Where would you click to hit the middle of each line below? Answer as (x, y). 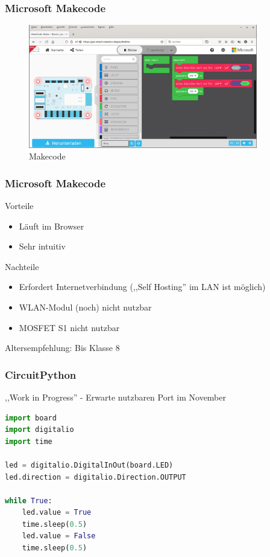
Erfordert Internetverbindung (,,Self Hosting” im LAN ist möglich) (142, 287)
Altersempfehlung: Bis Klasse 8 (62, 348)
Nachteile (22, 266)
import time (29, 441)
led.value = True (57, 513)
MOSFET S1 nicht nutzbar (69, 327)
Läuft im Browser (52, 226)
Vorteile (19, 205)
